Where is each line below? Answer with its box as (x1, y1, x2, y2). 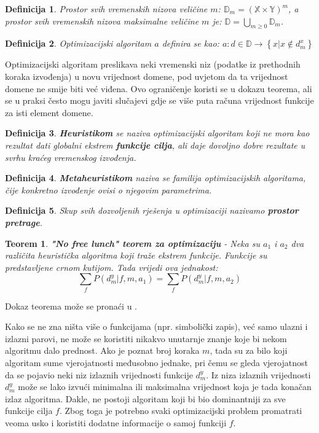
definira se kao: (162, 37, 219, 50)
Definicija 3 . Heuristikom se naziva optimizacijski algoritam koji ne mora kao (5, 127, 310, 139)
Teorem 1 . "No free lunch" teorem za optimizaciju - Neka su (5, 236, 260, 249)
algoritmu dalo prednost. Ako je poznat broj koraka (5, 344, 200, 357)
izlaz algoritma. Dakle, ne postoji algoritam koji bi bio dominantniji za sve (5, 392, 286, 405)
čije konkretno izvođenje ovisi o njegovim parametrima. (5, 183, 212, 196)
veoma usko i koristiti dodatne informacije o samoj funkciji (5, 416, 227, 429)
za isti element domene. (5, 106, 93, 119)
